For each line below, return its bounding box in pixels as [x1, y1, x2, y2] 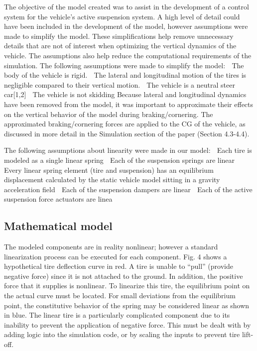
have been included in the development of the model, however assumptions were [4, 21, 248, 31]
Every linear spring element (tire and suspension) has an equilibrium [4, 164, 214, 175]
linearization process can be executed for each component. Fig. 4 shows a [4, 251, 227, 261]
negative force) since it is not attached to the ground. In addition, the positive [4, 270, 243, 281]
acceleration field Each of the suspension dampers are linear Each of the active [4, 184, 253, 194]
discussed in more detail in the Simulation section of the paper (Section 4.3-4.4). [4, 128, 250, 138]
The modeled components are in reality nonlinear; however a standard [4, 241, 218, 252]
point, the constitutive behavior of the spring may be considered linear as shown [4, 300, 250, 310]
